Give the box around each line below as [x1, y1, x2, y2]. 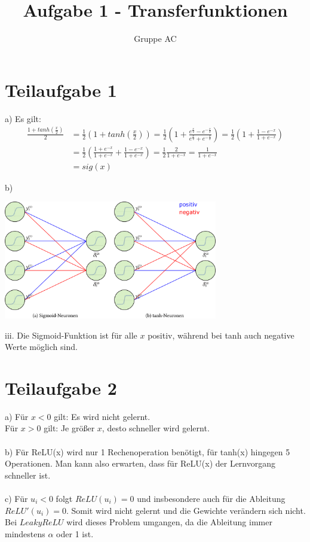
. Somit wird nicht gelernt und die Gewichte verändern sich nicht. [66, 504, 306, 516]
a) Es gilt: [5, 112, 41, 124]
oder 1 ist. [56, 527, 94, 540]
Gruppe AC [134, 32, 177, 45]
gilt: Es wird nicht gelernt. [54, 410, 151, 422]
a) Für [5, 410, 29, 422]
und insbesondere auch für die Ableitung [137, 492, 286, 504]
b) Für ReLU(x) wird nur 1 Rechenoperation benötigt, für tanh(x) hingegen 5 [5, 445, 290, 458]
